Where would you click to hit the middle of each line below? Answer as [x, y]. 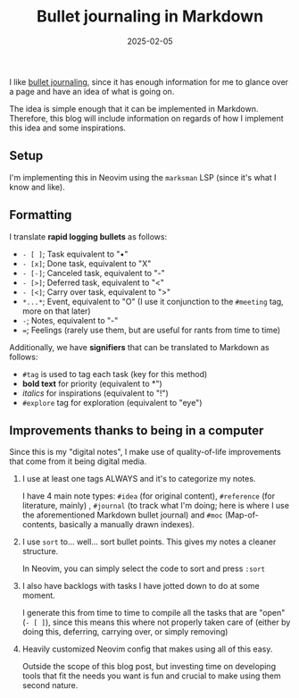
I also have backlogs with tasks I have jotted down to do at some [141, 586]
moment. [38, 595]
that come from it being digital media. [78, 461]
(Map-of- [241, 515]
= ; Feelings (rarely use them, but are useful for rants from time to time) [151, 330]
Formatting [41, 215]
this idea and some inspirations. [68, 128]
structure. [40, 551]
